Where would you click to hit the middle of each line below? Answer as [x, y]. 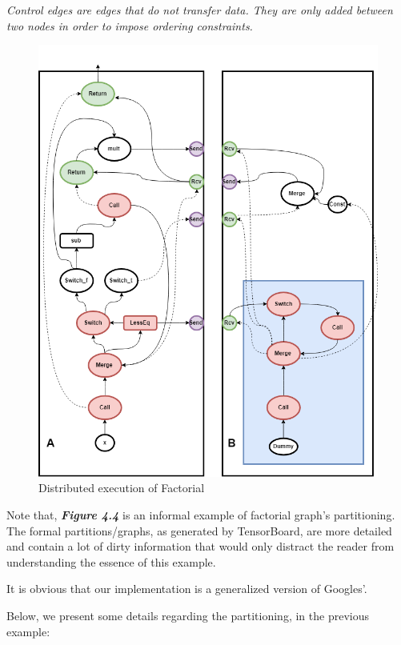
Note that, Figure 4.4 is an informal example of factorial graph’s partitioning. [201, 515]
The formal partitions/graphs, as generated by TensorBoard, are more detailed [199, 530]
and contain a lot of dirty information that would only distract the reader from [200, 546]
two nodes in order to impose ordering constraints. [130, 25]
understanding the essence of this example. [111, 561]
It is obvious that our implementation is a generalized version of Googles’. [187, 589]
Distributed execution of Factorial [122, 488]
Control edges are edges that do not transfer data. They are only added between [200, 10]
